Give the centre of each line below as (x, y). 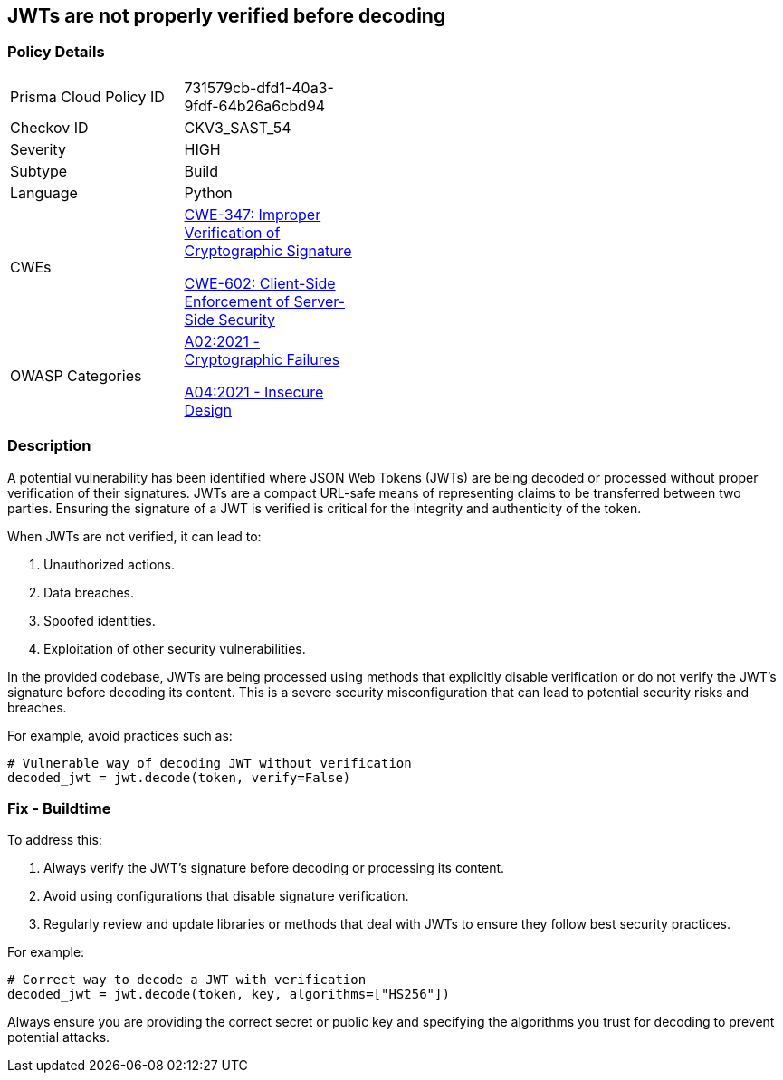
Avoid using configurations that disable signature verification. (226, 896)
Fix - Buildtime (59, 808)
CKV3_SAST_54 (238, 127)
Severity (38, 149)
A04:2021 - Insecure (254, 392)
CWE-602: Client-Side (260, 283)
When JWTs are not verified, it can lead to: (134, 536)
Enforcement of (237, 301)
